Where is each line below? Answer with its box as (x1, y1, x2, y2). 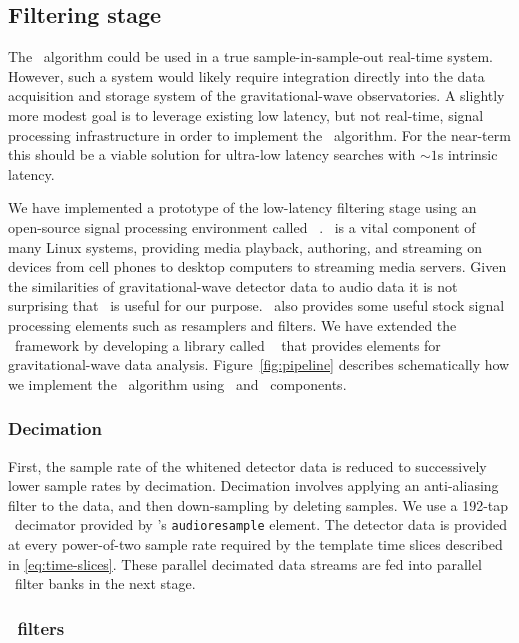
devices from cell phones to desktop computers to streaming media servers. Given (8, 256, 507, 277)
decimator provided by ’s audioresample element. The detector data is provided (14, 514, 507, 535)
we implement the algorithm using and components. (8, 373, 347, 394)
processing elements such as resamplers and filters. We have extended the (8, 314, 457, 335)
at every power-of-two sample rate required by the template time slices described (8, 533, 503, 554)
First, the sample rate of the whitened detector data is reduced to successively (8, 455, 487, 476)
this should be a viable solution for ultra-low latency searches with (8, 144, 416, 165)
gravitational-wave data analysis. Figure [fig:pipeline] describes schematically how (8, 354, 510, 375)
